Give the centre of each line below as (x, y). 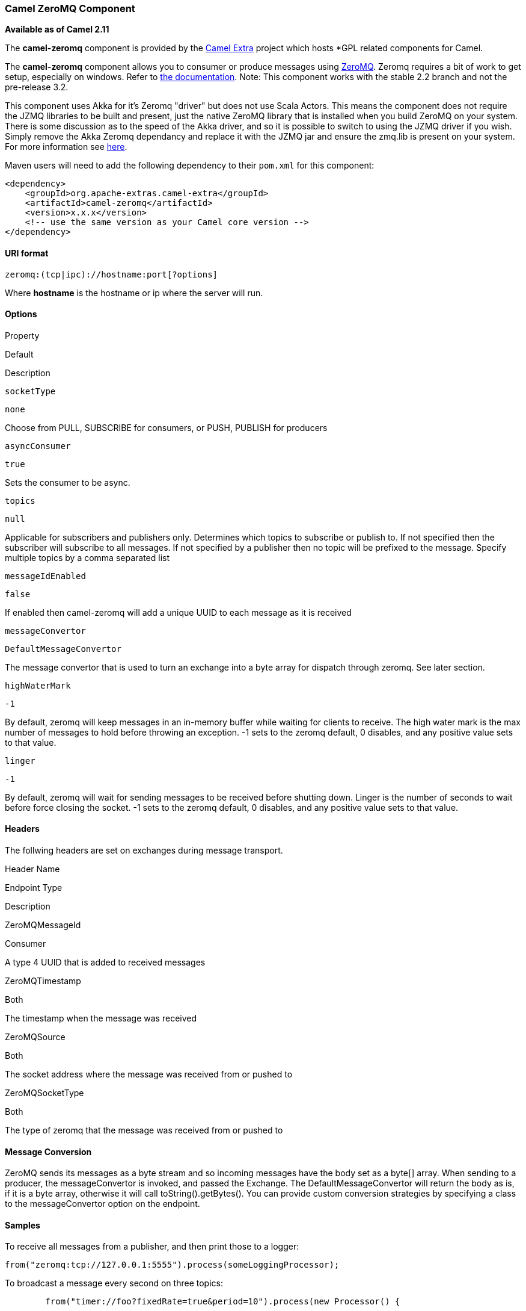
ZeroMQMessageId (43, 925)
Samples (23, 1225)
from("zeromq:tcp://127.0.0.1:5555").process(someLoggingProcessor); (172, 1265)
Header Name (32, 869)
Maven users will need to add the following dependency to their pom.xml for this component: (190, 166)
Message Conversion (48, 1151)
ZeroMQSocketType (44, 1093)
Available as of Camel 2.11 (57, 29)
